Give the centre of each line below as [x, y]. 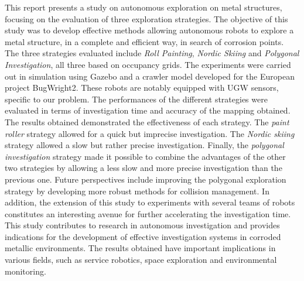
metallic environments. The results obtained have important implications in [140, 248]
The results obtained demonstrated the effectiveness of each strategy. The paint [147, 121]
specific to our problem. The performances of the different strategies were [136, 99]
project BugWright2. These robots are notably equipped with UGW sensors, [142, 88]
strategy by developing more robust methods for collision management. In [137, 191]
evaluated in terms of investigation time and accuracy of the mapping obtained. [148, 110]
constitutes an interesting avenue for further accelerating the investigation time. [148, 213]
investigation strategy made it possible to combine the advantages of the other [145, 156]
